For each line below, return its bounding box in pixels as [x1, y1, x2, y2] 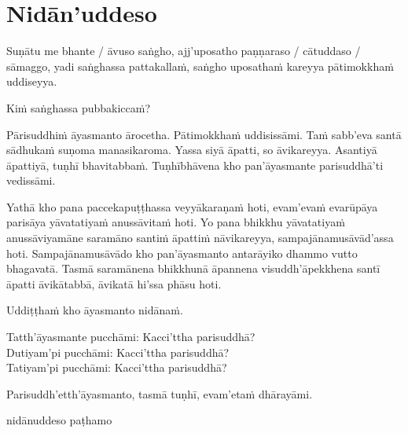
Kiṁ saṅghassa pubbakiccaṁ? [6, 99, 151, 116]
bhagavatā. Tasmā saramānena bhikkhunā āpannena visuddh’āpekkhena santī [6, 260, 380, 277]
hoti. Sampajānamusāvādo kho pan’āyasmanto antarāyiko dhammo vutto [6, 244, 358, 261]
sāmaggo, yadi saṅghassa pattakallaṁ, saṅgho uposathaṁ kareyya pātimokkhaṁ [6, 57, 394, 74]
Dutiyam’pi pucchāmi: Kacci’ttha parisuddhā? [6, 343, 230, 360]
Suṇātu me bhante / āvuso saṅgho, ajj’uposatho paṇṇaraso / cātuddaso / [6, 42, 361, 59]
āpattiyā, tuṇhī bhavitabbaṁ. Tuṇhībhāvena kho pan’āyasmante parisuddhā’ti [6, 156, 384, 173]
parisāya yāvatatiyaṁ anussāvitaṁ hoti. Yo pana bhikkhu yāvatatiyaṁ [6, 214, 345, 230]
